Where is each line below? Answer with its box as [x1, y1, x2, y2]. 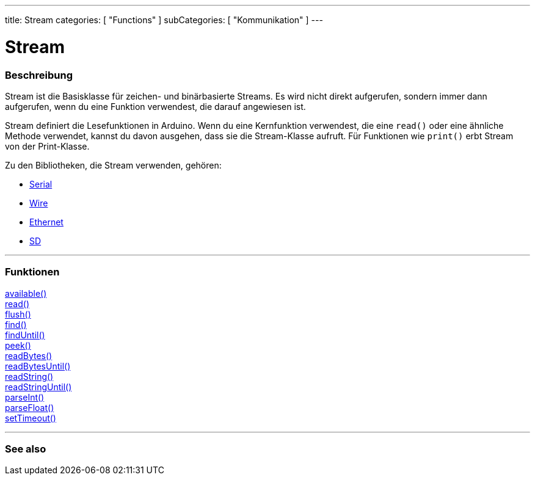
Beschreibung [5, 68, 73, 81]
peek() [5, 340, 31, 351]
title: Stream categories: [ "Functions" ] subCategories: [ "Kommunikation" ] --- [5, 15, 323, 25]
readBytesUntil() [5, 360, 71, 371]
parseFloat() [5, 402, 54, 413]
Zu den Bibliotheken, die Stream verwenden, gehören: [5, 159, 222, 170]
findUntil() [5, 329, 45, 340]
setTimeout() [5, 412, 56, 423]
